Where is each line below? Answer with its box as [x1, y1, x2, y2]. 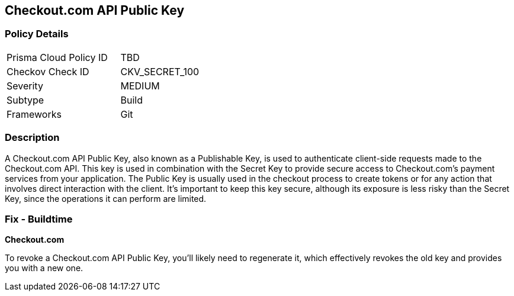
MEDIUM [120, 79, 160, 92]
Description [5, 131, 60, 144]
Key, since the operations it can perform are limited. [5, 193, 207, 204]
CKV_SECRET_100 [120, 65, 200, 78]
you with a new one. [5, 263, 83, 274]
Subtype [7, 94, 44, 106]
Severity [7, 79, 43, 92]
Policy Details [5, 28, 69, 40]
